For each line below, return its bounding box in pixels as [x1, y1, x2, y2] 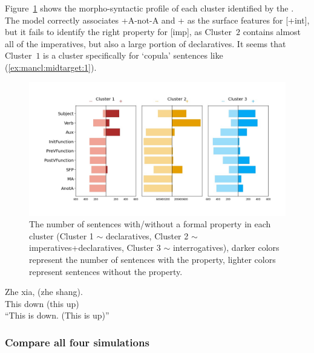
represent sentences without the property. [29, 265, 183, 277]
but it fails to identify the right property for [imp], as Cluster [5, 25, 232, 38]
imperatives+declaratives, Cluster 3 [29, 241, 161, 254]
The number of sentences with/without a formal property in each [29, 218, 271, 230]
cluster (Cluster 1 [29, 229, 94, 242]
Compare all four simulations [5, 334, 149, 349]
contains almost [243, 25, 301, 38]
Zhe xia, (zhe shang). [5, 285, 83, 298]
